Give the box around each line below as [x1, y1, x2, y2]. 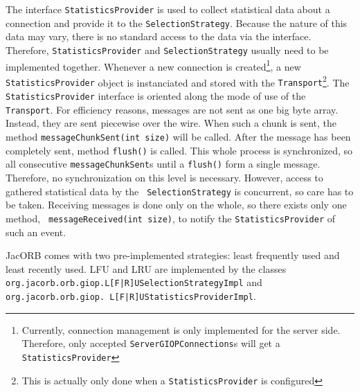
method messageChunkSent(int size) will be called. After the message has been [6, 130, 351, 144]
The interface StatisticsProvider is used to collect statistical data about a [6, 2, 330, 16]
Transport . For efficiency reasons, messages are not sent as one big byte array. [6, 102, 339, 116]
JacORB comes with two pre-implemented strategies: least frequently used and [6, 248, 340, 262]
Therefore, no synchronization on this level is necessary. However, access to [6, 170, 323, 184]
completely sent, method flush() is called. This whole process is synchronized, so [6, 143, 353, 157]
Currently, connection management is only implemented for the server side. [21, 322, 341, 337]
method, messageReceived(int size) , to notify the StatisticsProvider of [6, 211, 336, 225]
